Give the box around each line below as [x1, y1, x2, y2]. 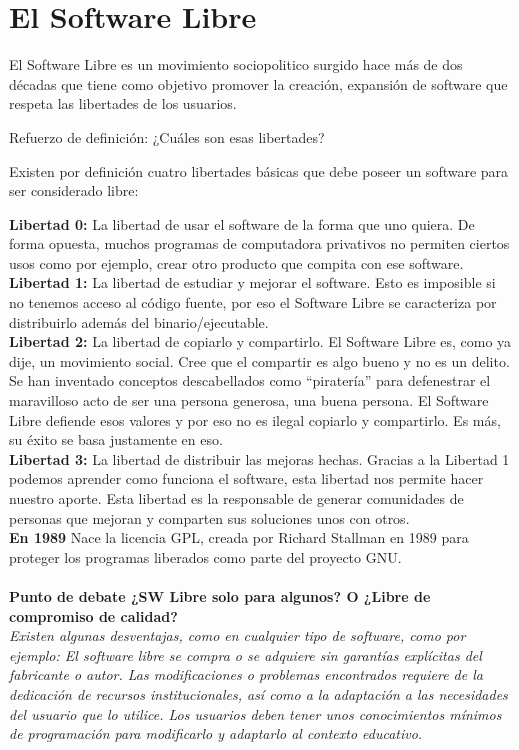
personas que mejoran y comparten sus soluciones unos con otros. [9, 507, 410, 528]
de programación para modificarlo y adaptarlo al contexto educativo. [9, 723, 423, 744]
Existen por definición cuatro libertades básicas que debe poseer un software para [9, 160, 509, 181]
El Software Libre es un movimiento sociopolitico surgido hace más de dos [9, 54, 463, 75]
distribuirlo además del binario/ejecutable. [9, 311, 269, 332]
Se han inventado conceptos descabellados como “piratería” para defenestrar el [9, 370, 491, 391]
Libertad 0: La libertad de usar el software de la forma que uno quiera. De [9, 213, 475, 234]
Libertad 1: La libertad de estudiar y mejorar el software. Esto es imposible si [9, 272, 496, 293]
